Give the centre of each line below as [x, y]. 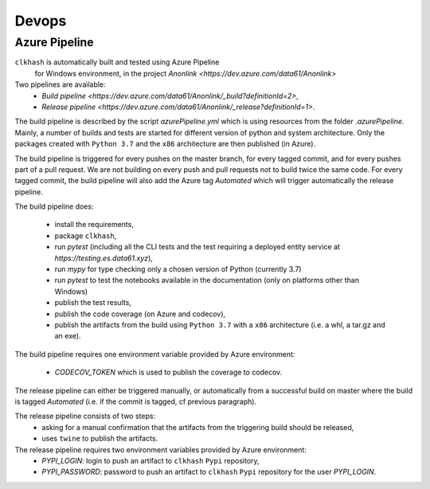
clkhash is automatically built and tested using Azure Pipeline [117, 62]
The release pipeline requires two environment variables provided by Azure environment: [160, 449]
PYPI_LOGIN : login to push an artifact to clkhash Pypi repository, [150, 460]
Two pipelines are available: [61, 84]
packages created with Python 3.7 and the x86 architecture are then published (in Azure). [165, 144]
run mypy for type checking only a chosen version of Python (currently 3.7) [178, 269]
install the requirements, [94, 225]
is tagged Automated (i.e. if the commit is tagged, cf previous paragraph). [136, 401]
